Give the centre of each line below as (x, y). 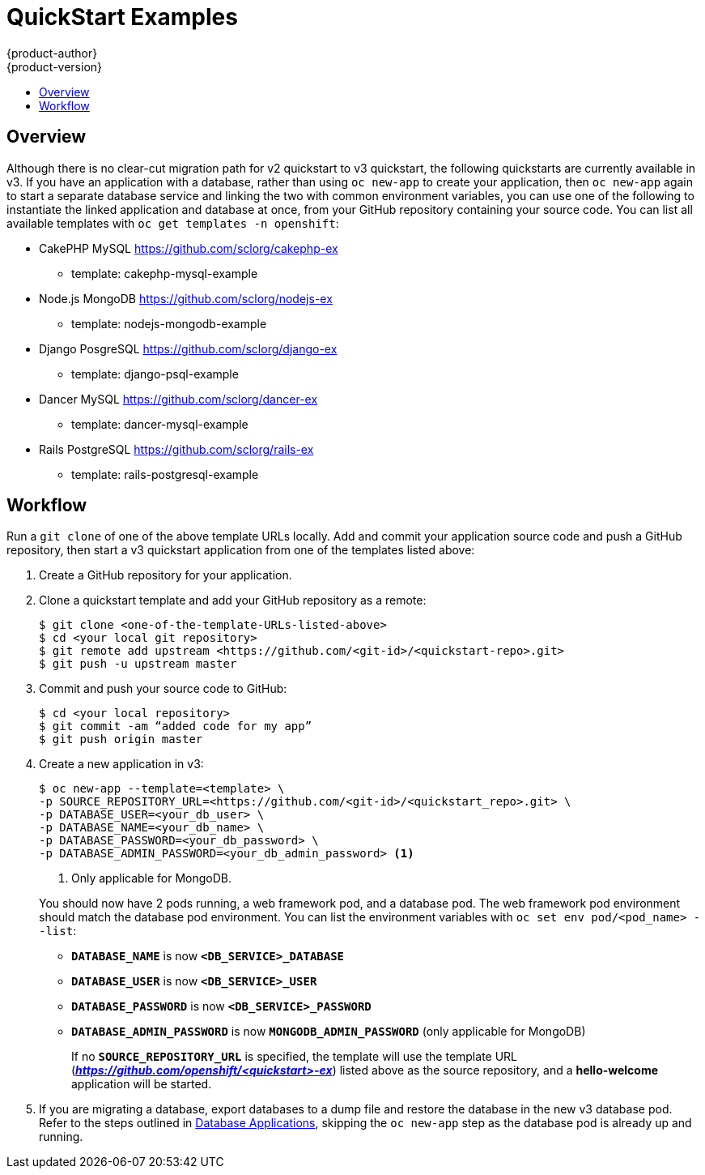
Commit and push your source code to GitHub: (163, 689)
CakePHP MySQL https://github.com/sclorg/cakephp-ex (189, 248)
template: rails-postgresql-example (165, 474)
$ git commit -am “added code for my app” (176, 726)
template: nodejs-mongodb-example (169, 323)
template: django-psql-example (155, 374)
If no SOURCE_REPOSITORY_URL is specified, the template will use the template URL (295, 1057)
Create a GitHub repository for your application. (166, 575)
